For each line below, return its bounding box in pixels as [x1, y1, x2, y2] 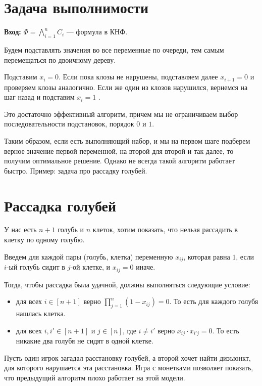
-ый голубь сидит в [6, 262, 65, 272]
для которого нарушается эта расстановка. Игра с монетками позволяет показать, [4, 362, 253, 373]
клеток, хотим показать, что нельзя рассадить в [92, 224, 238, 235]
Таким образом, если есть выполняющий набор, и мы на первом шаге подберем [4, 135, 250, 146]
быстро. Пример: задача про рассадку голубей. [4, 165, 147, 176]
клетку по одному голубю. [4, 234, 85, 245]
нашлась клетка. [16, 308, 66, 318]
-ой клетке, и [70, 262, 111, 272]
